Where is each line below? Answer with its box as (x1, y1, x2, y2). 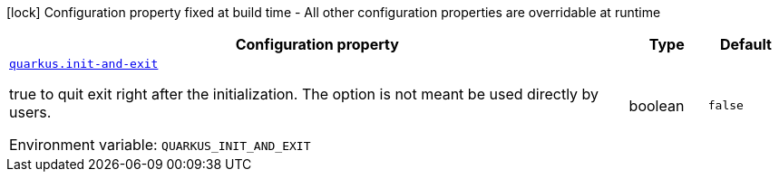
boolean (628, 96, 685, 115)
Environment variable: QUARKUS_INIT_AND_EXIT (9, 136, 311, 154)
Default (719, 35, 772, 53)
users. (9, 103, 52, 121)
